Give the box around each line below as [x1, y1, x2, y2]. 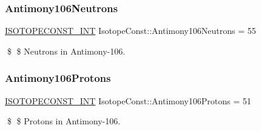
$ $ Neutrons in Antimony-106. [7, 44, 126, 57]
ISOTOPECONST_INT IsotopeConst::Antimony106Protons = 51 [5, 94, 251, 107]
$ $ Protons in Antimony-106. [7, 115, 121, 127]
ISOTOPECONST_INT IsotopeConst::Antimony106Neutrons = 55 [5, 24, 256, 37]
